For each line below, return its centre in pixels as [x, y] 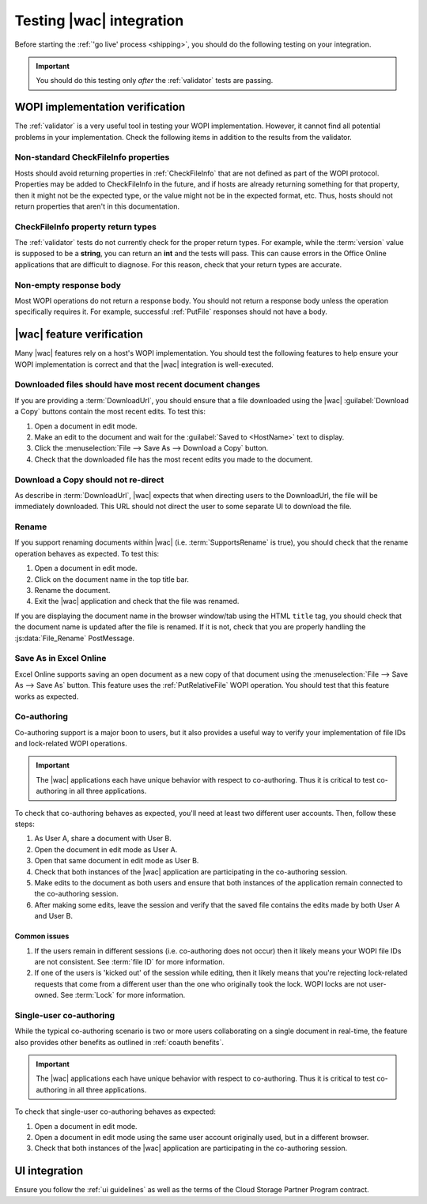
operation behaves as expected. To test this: [87, 553]
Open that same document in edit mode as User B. [117, 861]
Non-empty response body [68, 285]
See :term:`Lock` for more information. [123, 995]
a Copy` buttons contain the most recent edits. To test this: [110, 412]
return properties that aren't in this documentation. [97, 206]
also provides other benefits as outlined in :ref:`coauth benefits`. [119, 1042]
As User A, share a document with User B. [103, 839]
